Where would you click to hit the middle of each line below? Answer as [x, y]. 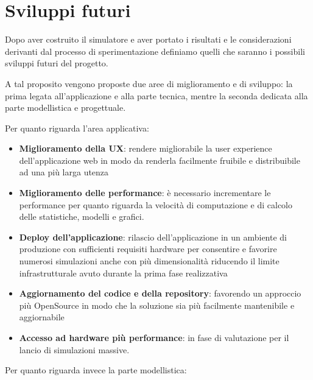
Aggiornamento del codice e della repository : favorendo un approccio [160, 293]
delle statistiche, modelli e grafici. [82, 216]
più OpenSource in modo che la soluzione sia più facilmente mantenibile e [157, 305]
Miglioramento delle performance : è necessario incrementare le [145, 193]
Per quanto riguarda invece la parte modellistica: [96, 370]
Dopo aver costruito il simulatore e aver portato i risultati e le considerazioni [148, 39]
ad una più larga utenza [64, 172]
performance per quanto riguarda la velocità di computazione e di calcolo [156, 204]
